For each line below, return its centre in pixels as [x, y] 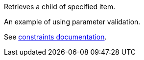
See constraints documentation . [55, 37]
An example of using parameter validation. [72, 22]
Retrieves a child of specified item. [60, 7]
